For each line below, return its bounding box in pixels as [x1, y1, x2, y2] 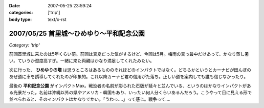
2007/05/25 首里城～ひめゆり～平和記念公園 [9, 29, 145, 38]
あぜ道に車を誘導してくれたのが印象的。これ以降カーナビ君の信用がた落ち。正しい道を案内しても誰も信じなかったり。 [9, 74, 248, 80]
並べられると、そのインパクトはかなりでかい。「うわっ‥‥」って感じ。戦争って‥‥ [9, 96, 171, 102]
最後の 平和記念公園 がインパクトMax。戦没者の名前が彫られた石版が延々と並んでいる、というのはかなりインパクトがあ [9, 83, 251, 88]
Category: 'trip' [9, 42, 40, 48]
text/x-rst [47, 16, 66, 22]
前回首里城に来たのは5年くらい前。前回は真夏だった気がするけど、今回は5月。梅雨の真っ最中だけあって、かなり [9, 51, 237, 57]
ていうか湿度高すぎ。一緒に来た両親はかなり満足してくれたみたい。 [17, 58, 154, 64]
